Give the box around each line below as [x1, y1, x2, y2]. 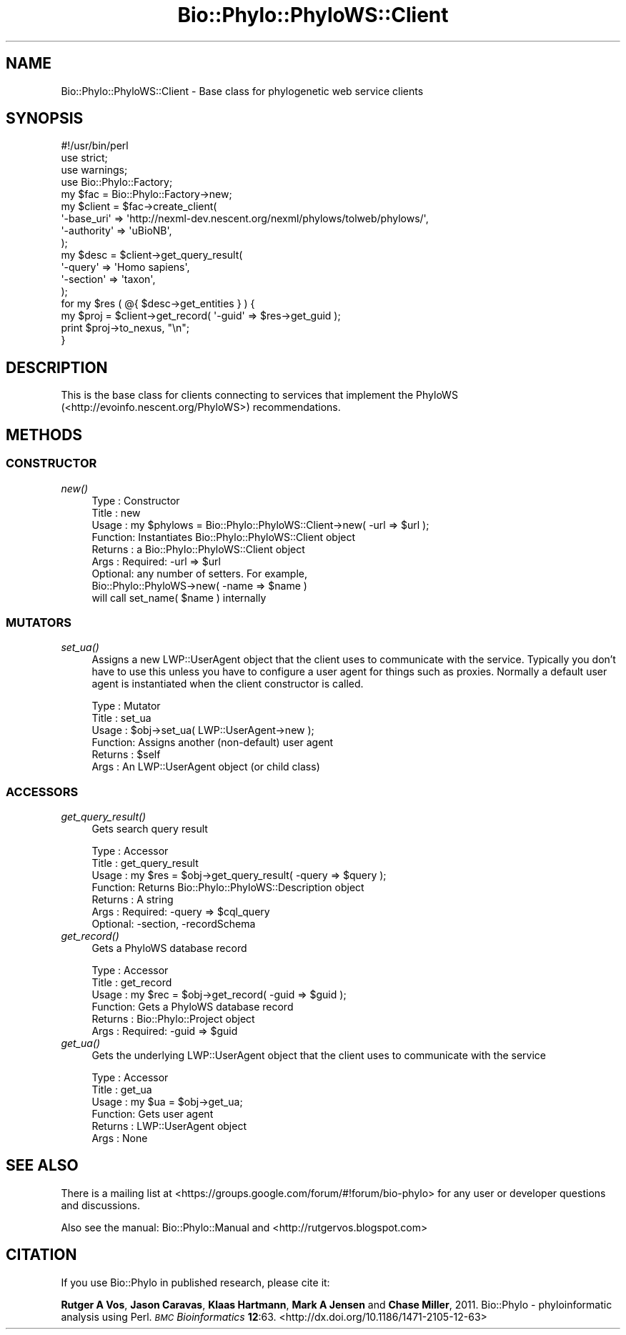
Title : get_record [91, 976, 172, 988]
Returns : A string [91, 893, 174, 905]
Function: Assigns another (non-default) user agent [91, 736, 334, 749]
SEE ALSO [6, 1156, 79, 1175]
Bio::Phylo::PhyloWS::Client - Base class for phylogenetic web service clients [61, 84, 424, 97]
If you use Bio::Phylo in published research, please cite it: [61, 1276, 330, 1289]
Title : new [91, 506, 141, 519]
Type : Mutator [91, 700, 161, 713]
